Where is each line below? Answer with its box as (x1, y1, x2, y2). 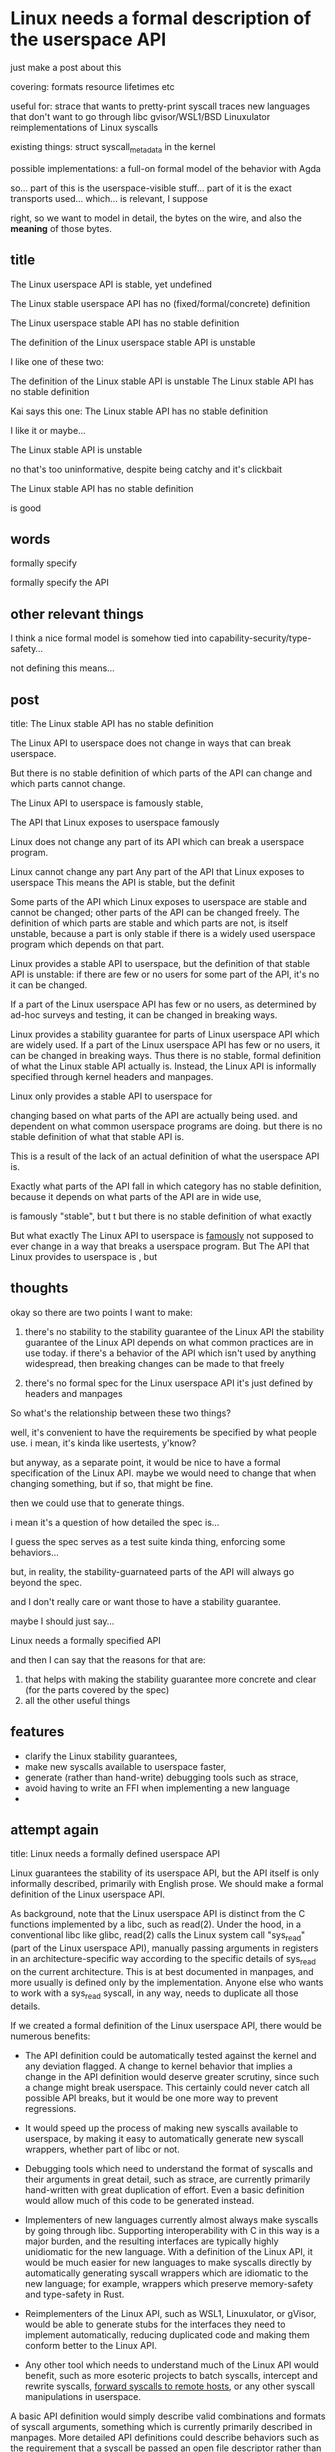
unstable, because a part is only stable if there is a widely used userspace (10, 927, 316, 939)
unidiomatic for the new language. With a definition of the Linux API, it (24, 2245, 313, 2257)
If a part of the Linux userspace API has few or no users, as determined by (10, 998, 317, 1010)
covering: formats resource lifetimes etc (10, 80, 175, 92)
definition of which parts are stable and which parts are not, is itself (10, 917, 288, 929)
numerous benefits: (10, 2030, 91, 2042)
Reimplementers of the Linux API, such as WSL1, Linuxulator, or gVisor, (24, 2307, 317, 2319)
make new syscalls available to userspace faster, (24, 1760, 227, 1772)
